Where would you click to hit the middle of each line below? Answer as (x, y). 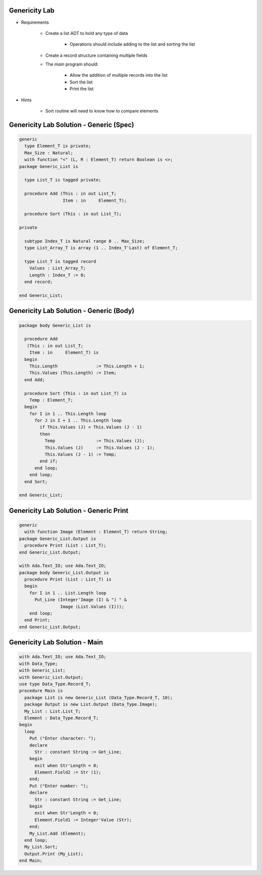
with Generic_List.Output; (51, 677)
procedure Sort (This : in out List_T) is (76, 393)
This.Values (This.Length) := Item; (73, 373)
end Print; (37, 620)
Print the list (82, 89)
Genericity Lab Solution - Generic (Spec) (72, 124)
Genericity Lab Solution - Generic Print (69, 510)
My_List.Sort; (41, 847)
